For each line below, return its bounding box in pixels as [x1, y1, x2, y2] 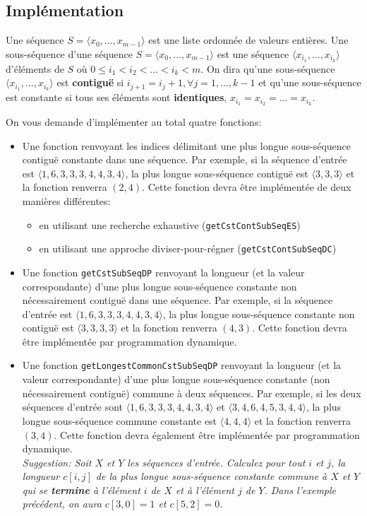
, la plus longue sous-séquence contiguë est [125, 165, 308, 180]
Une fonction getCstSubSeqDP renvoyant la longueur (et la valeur [22, 264, 305, 279]
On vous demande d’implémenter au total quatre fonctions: [6, 114, 262, 129]
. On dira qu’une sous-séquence [200, 61, 335, 76]
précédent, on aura [22, 496, 102, 511]
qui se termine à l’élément [22, 482, 140, 497]
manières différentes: [22, 193, 111, 208]
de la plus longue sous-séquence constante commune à [95, 469, 327, 483]
